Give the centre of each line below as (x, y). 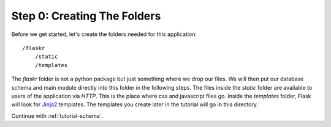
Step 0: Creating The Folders (86, 16)
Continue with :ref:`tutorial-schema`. (57, 115)
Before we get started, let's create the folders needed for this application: (104, 34)
